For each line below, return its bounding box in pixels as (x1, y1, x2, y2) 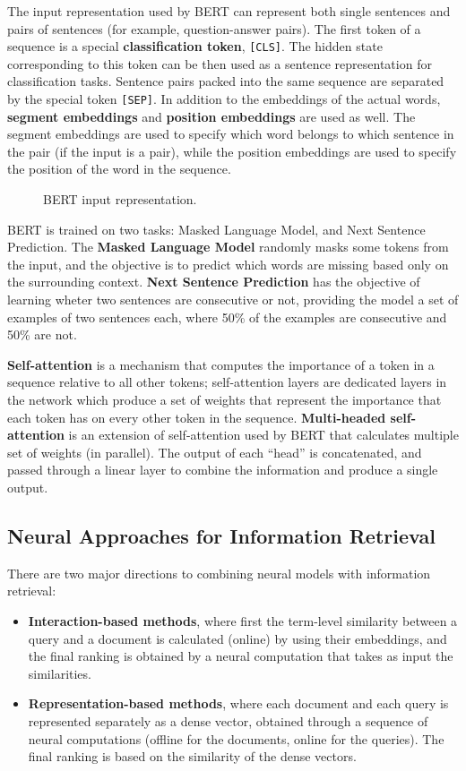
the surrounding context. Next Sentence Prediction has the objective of (7, 272, 420, 291)
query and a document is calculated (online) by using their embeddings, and (28, 629, 447, 647)
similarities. (28, 664, 91, 682)
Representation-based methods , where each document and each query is (28, 694, 449, 713)
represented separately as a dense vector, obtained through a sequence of (28, 711, 428, 730)
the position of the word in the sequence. (7, 159, 231, 178)
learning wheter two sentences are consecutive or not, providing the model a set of (7, 290, 459, 309)
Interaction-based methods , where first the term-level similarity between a (28, 611, 458, 630)
